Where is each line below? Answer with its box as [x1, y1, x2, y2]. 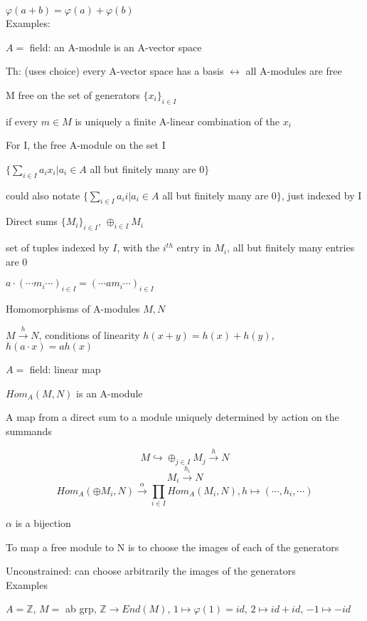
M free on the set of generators [6, 87, 140, 102]
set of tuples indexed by [6, 240, 110, 255]
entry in [176, 240, 211, 255]
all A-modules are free [245, 63, 342, 78]
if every [6, 113, 38, 128]
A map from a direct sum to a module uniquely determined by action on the [6, 409, 339, 424]
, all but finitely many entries [227, 240, 355, 255]
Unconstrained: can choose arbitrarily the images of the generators [6, 563, 296, 578]
